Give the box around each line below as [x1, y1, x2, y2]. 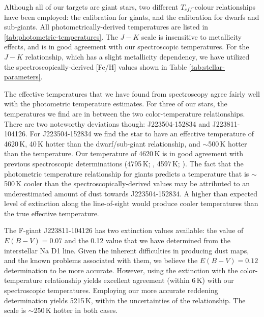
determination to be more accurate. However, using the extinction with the [4, 265, 238, 275]
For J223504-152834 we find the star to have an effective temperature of [30, 128, 254, 139]
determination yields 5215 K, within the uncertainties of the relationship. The [4, 295, 246, 305]
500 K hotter [208, 138, 247, 149]
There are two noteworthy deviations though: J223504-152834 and [4, 118, 210, 129]
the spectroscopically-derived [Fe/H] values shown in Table [4, 61, 187, 72]
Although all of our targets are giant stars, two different [4, 2, 179, 12]
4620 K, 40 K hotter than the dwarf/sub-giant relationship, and [4, 138, 200, 149]
